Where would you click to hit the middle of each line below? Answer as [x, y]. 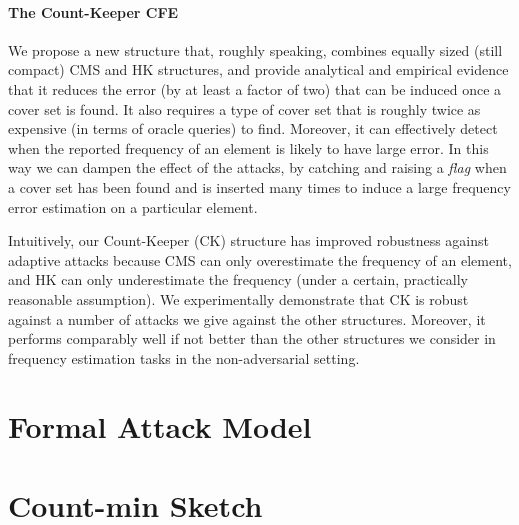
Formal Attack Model [160, 426]
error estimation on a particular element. [133, 206]
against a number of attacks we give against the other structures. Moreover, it [247, 318]
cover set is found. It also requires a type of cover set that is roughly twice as [244, 108]
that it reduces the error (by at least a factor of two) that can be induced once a [255, 88]
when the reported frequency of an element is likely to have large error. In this [248, 147]
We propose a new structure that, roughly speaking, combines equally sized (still [255, 49]
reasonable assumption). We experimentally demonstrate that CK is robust [238, 298]
